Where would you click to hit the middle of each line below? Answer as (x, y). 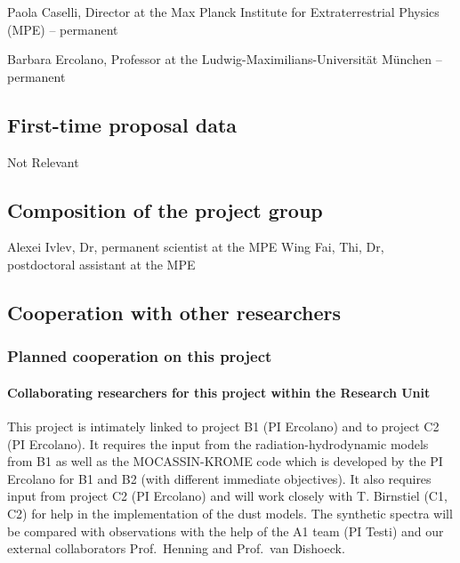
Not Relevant (43, 161)
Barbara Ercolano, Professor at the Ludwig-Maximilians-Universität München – (225, 59)
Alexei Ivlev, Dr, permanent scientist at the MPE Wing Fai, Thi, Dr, (196, 247)
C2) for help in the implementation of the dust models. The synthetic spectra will (230, 513)
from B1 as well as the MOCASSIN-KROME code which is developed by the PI (225, 461)
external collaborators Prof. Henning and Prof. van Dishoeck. (176, 548)
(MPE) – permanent (63, 29)
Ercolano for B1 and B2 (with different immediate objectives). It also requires (219, 478)
